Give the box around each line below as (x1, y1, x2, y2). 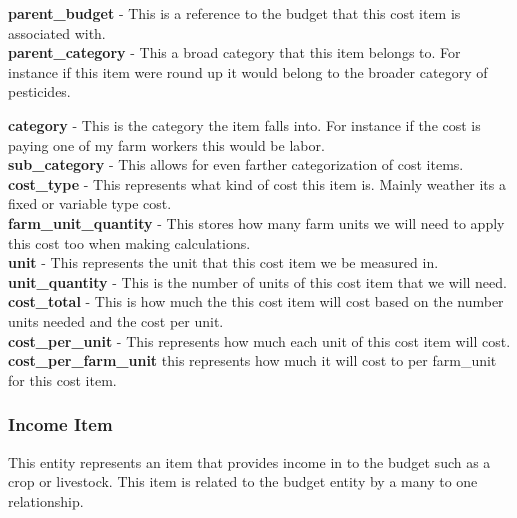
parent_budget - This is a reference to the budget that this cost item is (8, 3, 461, 23)
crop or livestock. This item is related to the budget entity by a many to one (8, 471, 478, 492)
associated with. (8, 22, 106, 43)
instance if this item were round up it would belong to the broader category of (8, 61, 488, 82)
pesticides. (8, 81, 71, 102)
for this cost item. (8, 369, 117, 390)
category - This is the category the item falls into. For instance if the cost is (8, 114, 481, 135)
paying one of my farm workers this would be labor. (8, 134, 325, 155)
